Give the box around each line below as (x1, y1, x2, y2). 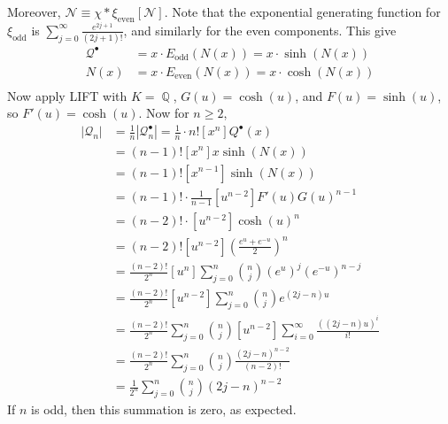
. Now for (138, 104, 189, 122)
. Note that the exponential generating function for (164, 3, 441, 20)
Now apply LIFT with (7, 86, 127, 104)
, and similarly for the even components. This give (123, 20, 397, 39)
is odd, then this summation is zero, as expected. (31, 399, 297, 418)
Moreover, (7, 3, 61, 20)
